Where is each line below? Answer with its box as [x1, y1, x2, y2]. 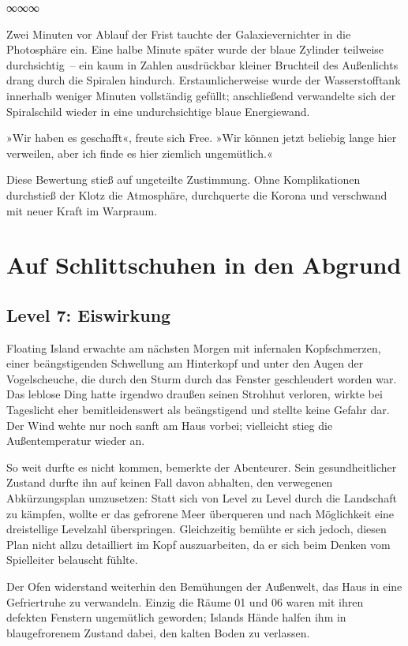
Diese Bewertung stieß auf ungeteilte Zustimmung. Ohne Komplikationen [6, 171, 361, 188]
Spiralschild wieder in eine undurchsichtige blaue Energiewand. [6, 103, 310, 119]
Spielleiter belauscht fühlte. [6, 551, 138, 568]
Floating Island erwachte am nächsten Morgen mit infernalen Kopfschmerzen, [6, 339, 381, 356]
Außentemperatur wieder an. [6, 432, 145, 449]
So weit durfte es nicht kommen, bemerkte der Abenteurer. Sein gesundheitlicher [6, 458, 397, 475]
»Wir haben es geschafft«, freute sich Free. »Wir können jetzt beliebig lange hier [6, 129, 397, 146]
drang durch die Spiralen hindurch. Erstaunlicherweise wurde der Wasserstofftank [6, 72, 401, 88]
